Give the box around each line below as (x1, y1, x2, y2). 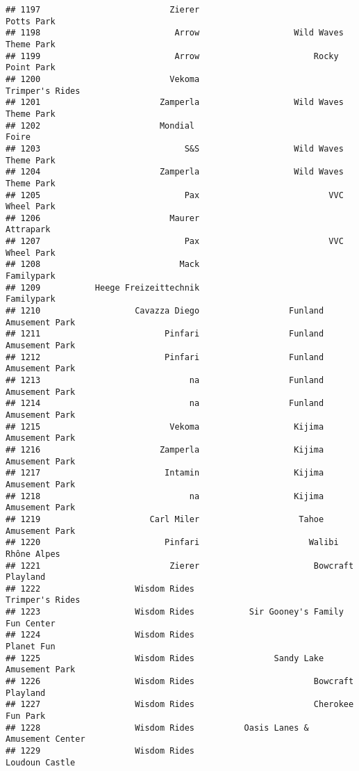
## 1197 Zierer (6, 5, 200, 15)
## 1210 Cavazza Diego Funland (6, 306, 324, 316)
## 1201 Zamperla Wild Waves (6, 97, 344, 108)
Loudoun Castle (6, 757, 76, 768)
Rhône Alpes (6, 549, 60, 559)
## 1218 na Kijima (6, 491, 324, 501)
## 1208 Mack (6, 259, 200, 270)
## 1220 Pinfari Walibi (6, 537, 339, 548)
